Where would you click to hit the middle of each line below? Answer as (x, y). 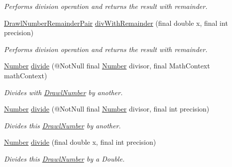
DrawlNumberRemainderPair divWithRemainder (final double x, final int (116, 23)
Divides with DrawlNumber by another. (63, 92)
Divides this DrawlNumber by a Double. (64, 158)
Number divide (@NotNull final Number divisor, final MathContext (107, 66)
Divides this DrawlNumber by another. (62, 125)
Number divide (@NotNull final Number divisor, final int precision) (107, 109)
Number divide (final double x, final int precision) (80, 142)
